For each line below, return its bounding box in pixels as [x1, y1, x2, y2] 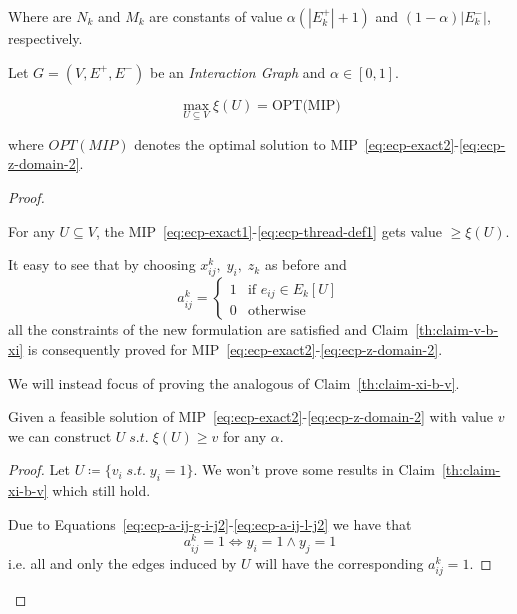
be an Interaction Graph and [150, 61, 326, 82]
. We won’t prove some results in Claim [193, 459, 435, 480]
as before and [264, 254, 347, 275]
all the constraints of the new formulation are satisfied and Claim [8, 319, 409, 340]
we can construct [8, 425, 112, 446]
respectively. [8, 28, 83, 48]
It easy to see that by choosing [8, 254, 196, 275]
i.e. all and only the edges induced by [8, 553, 237, 574]
